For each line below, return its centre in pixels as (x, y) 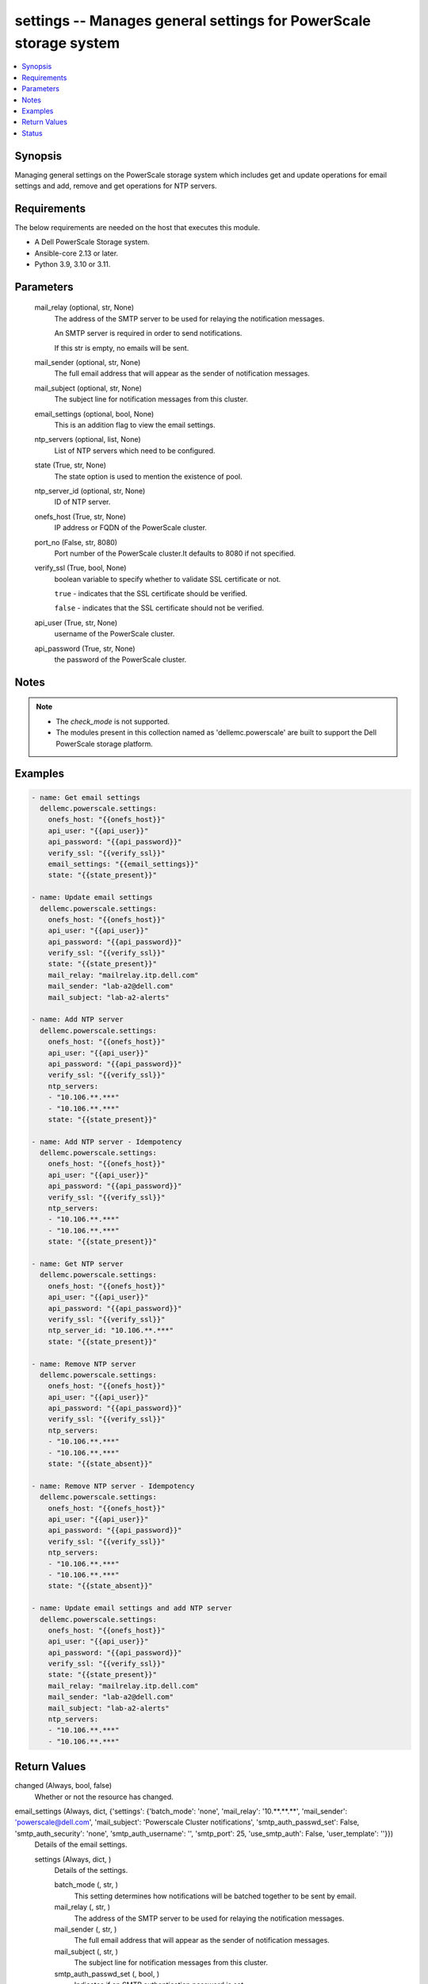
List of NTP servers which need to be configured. (135, 450)
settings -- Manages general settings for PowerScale (193, 21)
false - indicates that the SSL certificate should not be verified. (159, 608)
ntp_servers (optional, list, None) (88, 440)
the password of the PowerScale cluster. (120, 659)
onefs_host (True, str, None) (80, 517)
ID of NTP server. (82, 502)
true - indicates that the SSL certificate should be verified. (151, 594)
